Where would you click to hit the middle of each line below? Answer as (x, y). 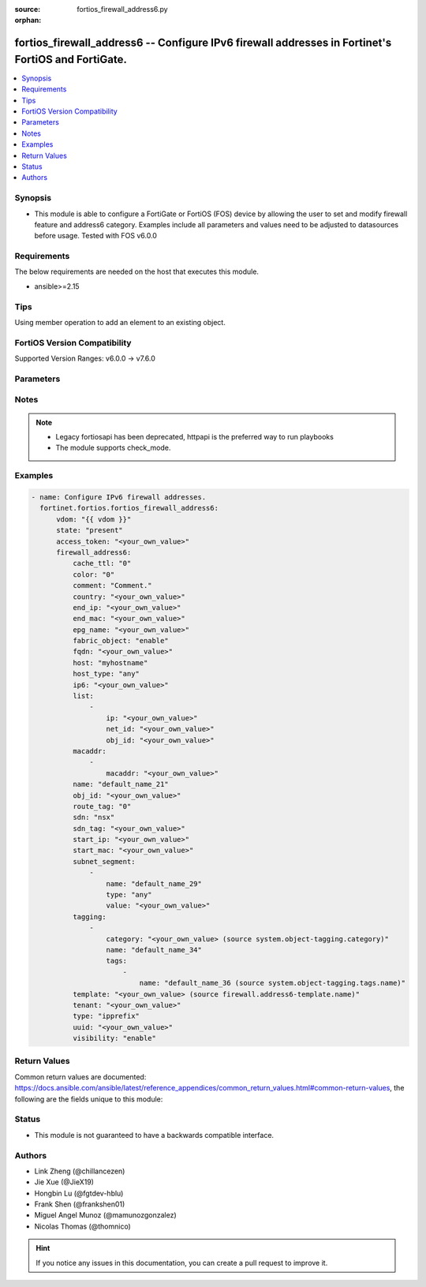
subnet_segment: (104, 861)
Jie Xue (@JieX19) (64, 1182)
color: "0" (93, 574)
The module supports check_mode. (113, 448)
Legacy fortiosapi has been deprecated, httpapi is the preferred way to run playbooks (195, 437)
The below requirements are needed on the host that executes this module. (137, 271)
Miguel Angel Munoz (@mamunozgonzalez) (105, 1215)
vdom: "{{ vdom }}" (94, 519)
